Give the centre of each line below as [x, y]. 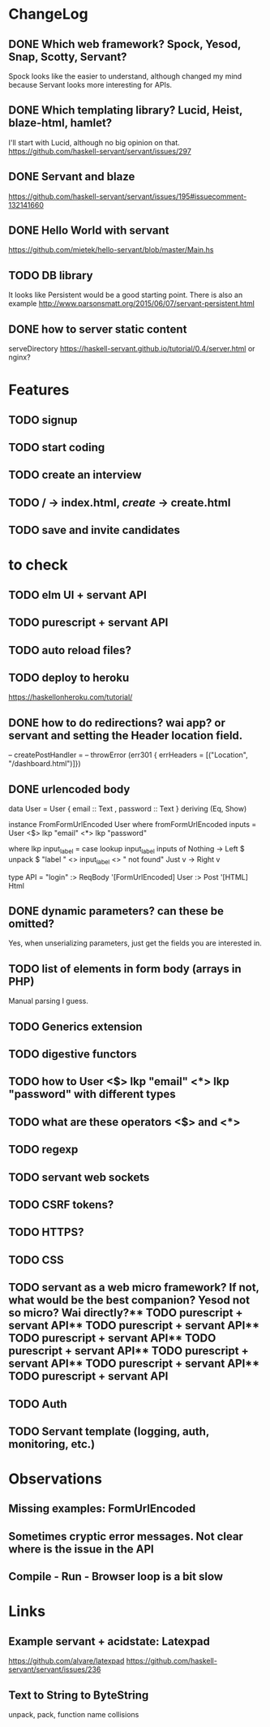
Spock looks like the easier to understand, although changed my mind [125, 76]
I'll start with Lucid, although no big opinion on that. [94, 142]
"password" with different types [92, 1094]
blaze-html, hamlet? [60, 123]
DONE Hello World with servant [89, 231]
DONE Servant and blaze [72, 177]
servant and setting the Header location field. [126, 735]
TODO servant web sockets [79, 1177]
